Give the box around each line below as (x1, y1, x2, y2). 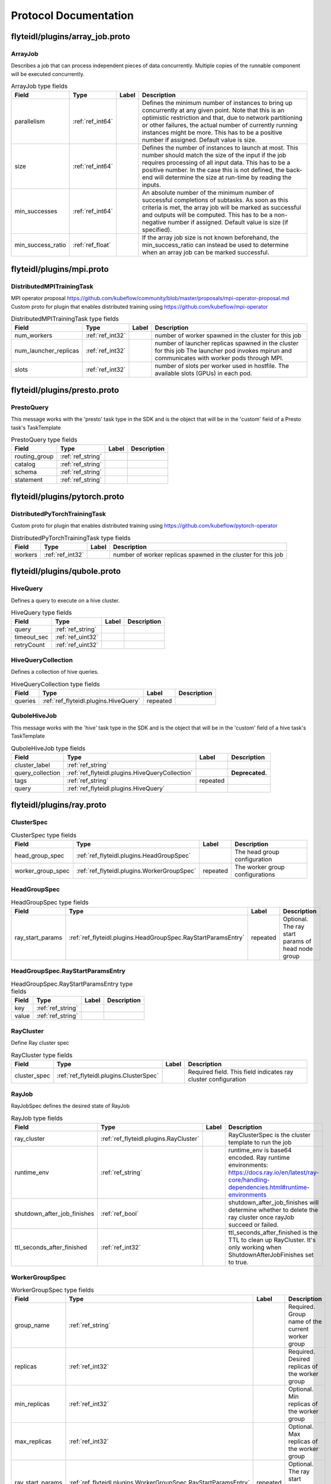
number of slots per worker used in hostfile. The (155, 362, 290, 370)
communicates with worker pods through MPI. (155, 354, 284, 362)
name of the (288, 1318, 322, 1326)
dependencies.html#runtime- (228, 1183, 310, 1191)
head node (282, 944, 313, 953)
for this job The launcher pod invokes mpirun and (155, 347, 293, 355)
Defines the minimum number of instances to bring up (142, 99, 293, 107)
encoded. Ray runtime (228, 1153, 290, 1162)
